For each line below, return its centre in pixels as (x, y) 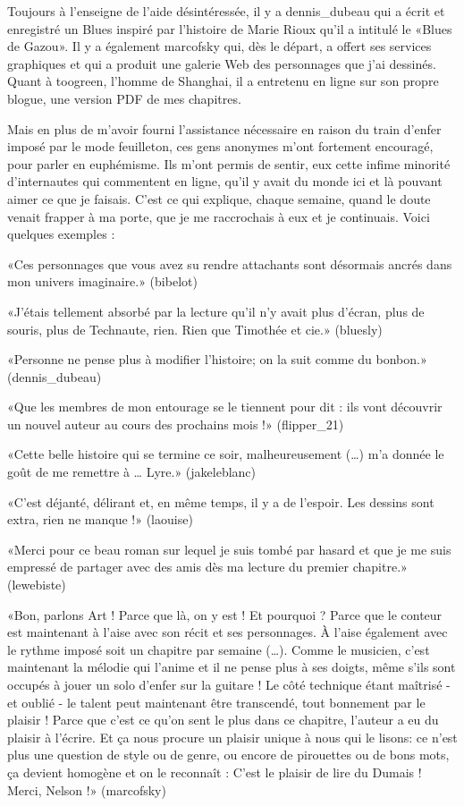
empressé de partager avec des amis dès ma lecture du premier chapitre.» (207, 567)
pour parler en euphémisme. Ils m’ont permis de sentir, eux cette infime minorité (229, 163)
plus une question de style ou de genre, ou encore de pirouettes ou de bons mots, (228, 755)
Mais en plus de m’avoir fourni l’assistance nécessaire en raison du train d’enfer (224, 128)
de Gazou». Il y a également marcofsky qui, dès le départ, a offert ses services (219, 46)
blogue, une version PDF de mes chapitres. (124, 98)
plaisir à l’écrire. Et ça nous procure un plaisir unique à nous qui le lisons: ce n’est (232, 737)
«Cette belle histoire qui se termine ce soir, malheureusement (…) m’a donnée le (226, 454)
